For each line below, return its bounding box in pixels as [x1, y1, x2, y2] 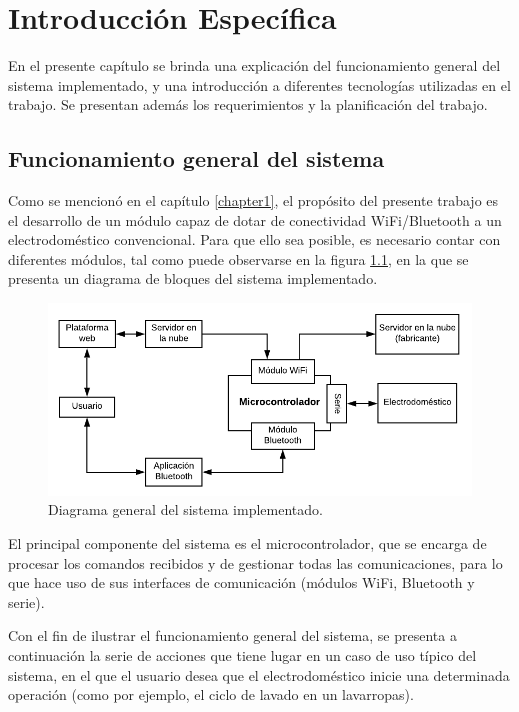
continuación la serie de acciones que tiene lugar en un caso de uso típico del [8, 645, 477, 666]
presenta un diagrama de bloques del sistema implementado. [8, 268, 378, 289]
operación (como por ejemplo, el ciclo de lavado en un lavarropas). [8, 684, 414, 705]
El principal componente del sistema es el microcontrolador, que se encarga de [8, 533, 487, 554]
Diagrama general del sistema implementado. [48, 499, 323, 520]
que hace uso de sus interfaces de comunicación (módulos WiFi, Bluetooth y [8, 572, 475, 593]
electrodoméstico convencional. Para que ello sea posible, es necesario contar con [8, 229, 501, 250]
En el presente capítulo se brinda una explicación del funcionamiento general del [8, 55, 501, 76]
